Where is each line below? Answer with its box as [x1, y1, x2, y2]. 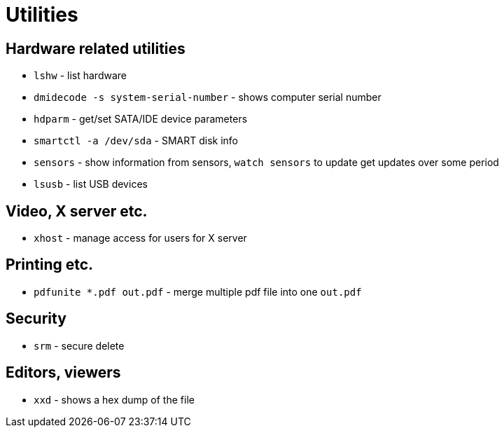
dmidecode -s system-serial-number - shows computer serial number [34, 91, 381, 104]
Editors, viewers [6, 364, 121, 382]
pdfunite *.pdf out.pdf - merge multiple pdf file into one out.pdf [34, 285, 362, 298]
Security [6, 310, 66, 328]
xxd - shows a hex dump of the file [34, 393, 195, 406]
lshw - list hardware [34, 69, 127, 82]
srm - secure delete [34, 339, 125, 352]
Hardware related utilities [6, 39, 185, 57]
